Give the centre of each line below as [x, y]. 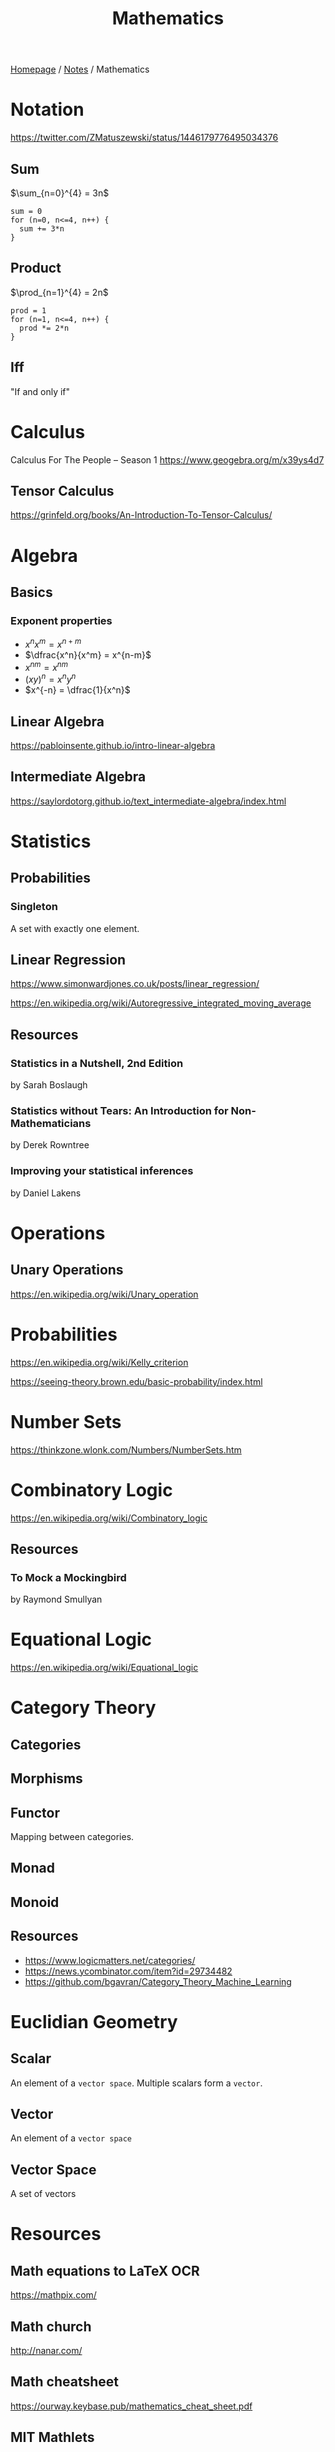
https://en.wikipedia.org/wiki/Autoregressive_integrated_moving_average [161, 1003]
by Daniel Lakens [46, 1193]
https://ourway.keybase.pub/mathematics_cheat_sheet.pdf [131, 2406]
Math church [51, 2326]
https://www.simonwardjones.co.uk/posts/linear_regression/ [135, 984]
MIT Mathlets [52, 2437]
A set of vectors [43, 2194]
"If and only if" [40, 391]
